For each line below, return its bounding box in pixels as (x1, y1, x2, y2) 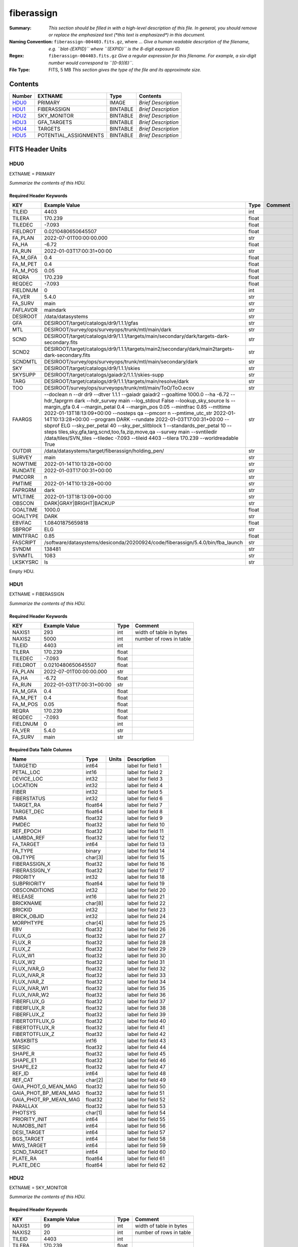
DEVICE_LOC (12, 776, 43, 783)
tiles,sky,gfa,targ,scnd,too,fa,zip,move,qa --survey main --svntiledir (58, 428, 218, 435)
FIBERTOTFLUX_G (12, 1018, 55, 1025)
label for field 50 (127, 1083, 166, 1090)
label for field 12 (127, 834, 165, 841)
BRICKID (12, 906, 32, 913)
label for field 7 (127, 802, 163, 809)
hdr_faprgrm (44, 397, 73, 404)
